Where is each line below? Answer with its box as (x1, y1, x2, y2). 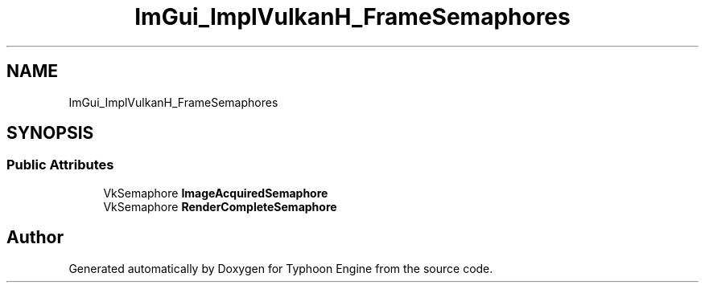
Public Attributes (6, 157, 114, 173)
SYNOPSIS (6, 123, 94, 144)
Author (6, 227, 64, 248)
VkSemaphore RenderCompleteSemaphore (103, 199, 337, 214)
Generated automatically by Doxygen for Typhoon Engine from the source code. (68, 261, 493, 275)
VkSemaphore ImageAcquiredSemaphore (103, 185, 328, 200)
